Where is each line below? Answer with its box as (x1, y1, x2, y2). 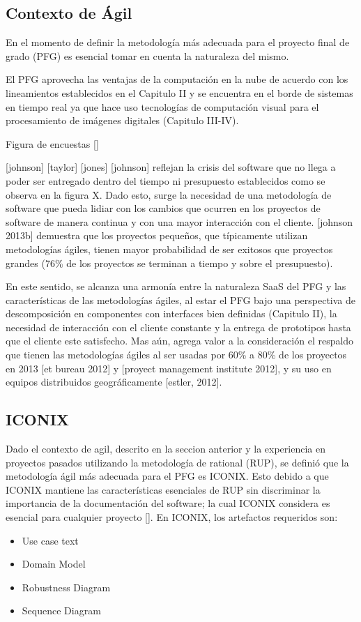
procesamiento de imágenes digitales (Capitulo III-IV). (6, 113, 239, 128)
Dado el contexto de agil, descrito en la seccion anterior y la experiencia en (6, 441, 325, 456)
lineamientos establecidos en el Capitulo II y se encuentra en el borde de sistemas (6, 85, 353, 100)
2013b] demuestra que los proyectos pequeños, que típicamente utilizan (6, 228, 308, 243)
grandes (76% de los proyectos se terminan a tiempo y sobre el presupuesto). (6, 255, 333, 270)
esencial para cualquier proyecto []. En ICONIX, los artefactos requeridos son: (6, 510, 338, 524)
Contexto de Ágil (6, 2, 132, 24)
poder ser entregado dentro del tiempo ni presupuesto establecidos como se (6, 173, 325, 188)
